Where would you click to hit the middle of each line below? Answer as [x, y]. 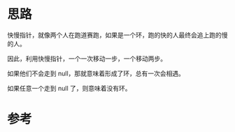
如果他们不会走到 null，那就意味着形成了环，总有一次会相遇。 [96, 73]
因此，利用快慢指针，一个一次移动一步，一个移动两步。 [87, 58]
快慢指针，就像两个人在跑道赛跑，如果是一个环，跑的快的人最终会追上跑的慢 [117, 35]
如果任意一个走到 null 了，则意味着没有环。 [69, 88]
